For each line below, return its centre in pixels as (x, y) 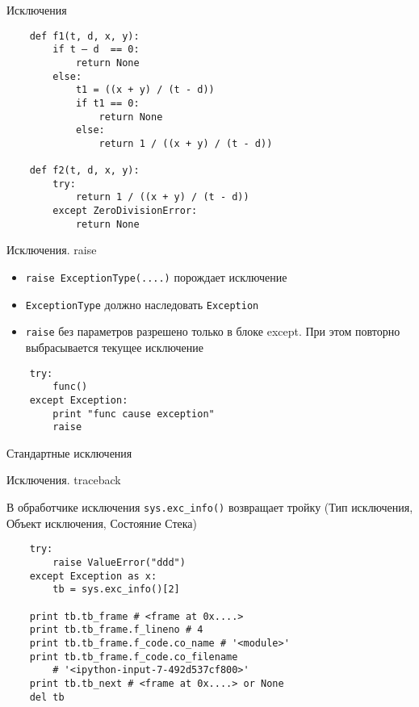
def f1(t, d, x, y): (84, 36)
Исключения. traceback (64, 480)
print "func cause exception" (134, 414)
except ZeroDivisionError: (125, 211)
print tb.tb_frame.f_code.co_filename (134, 657)
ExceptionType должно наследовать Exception (142, 304)
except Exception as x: (93, 576)
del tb (47, 697)
